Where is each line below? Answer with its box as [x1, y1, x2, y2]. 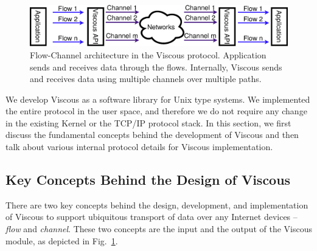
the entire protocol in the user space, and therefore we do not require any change [5, 105, 307, 117]
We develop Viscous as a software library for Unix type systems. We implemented [5, 92, 310, 105]
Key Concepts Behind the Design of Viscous [5, 170, 291, 189]
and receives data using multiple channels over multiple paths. [30, 72, 262, 85]
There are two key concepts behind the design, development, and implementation [5, 198, 308, 211]
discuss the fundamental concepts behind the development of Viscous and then [5, 128, 299, 141]
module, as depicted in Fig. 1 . [5, 234, 118, 247]
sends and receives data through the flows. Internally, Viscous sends [30, 60, 282, 73]
